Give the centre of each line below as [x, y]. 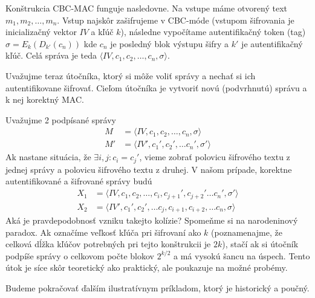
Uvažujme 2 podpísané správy [61, 119]
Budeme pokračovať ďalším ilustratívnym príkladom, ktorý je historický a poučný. [157, 287]
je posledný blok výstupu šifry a [170, 43]
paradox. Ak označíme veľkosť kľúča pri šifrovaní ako [103, 232]
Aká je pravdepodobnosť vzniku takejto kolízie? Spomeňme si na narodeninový [152, 220]
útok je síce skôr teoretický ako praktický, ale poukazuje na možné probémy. [147, 267]
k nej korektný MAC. [45, 99]
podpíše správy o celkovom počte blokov [80, 255]
